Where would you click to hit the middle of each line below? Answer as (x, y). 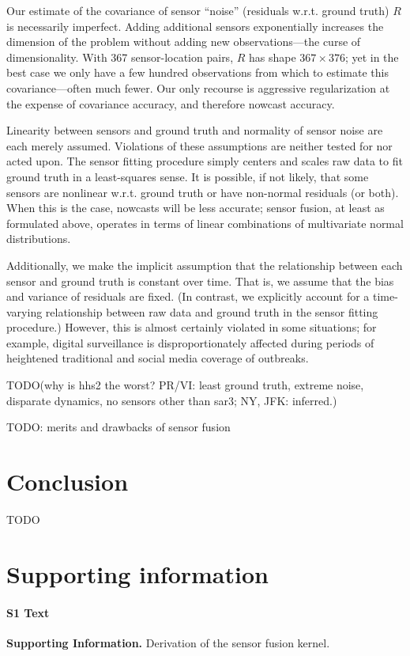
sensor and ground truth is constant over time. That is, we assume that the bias (200, 281)
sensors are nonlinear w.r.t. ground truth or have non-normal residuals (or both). (203, 192)
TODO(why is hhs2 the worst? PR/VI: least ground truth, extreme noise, (185, 385)
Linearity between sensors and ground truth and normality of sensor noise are (195, 130)
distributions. (39, 239)
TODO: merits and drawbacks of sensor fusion (118, 427)
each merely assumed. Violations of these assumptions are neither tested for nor (199, 145)
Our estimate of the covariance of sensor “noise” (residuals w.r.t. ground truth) (198, 10)
